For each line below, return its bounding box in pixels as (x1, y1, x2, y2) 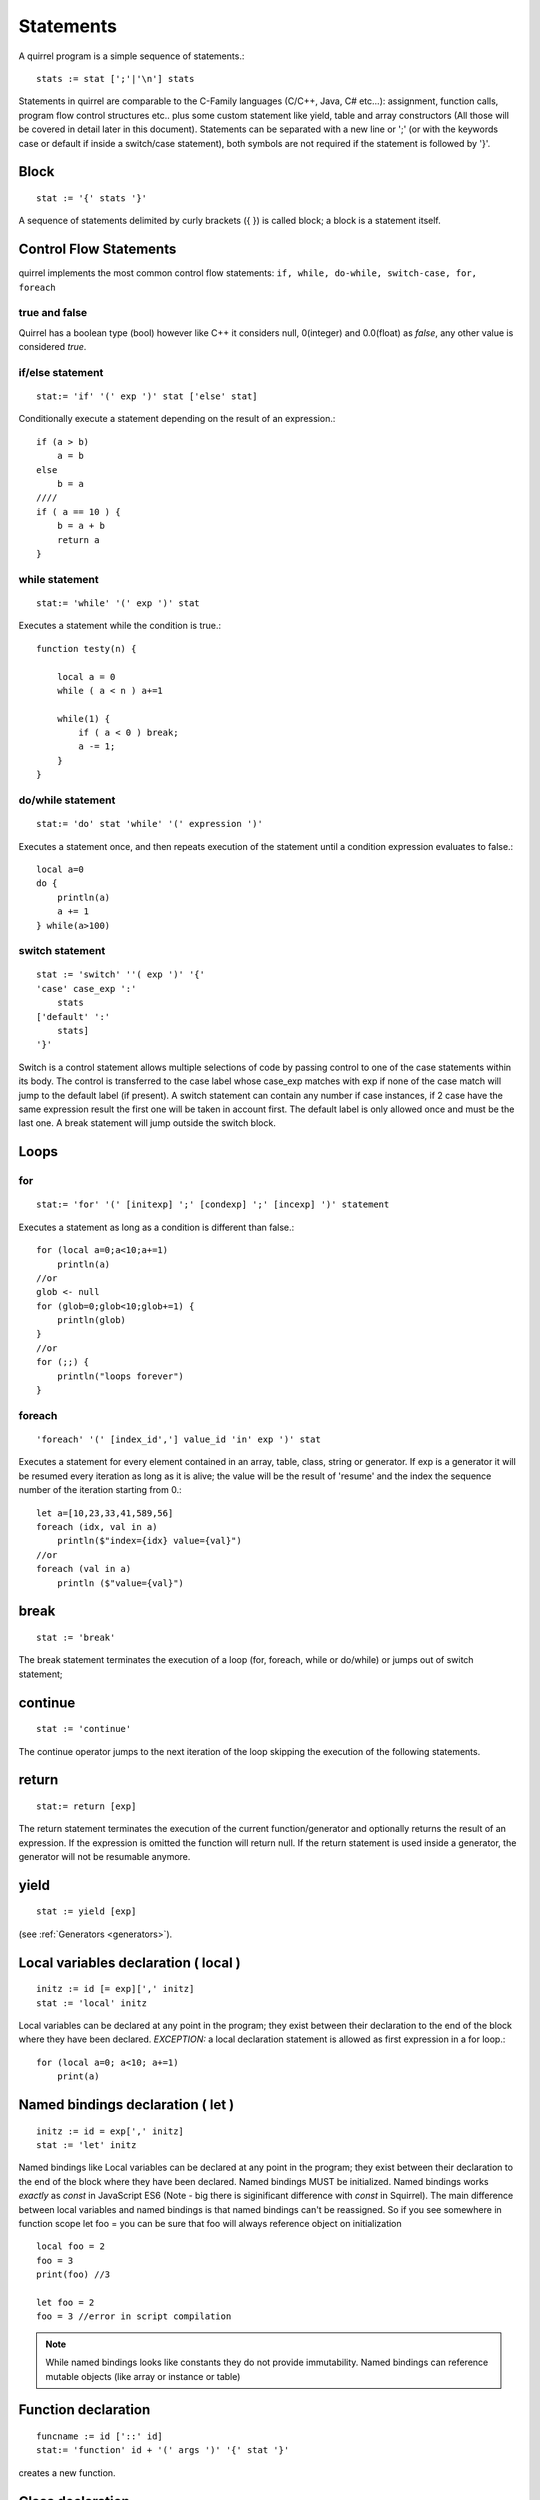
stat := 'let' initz (36, 2140, 137, 2151)
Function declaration (18, 2401, 151, 2419)
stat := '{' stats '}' (36, 192, 148, 204)
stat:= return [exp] (36, 1800, 137, 1812)
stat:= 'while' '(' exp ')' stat (36, 597, 200, 609)
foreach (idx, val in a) (36, 1521, 158, 1532)
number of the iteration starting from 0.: (18, 1484, 182, 1496)
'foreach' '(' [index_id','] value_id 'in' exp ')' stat (36, 1434, 322, 1445)
